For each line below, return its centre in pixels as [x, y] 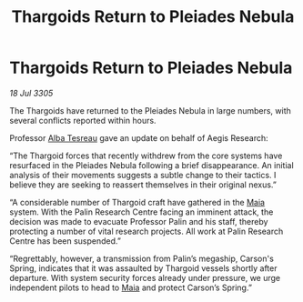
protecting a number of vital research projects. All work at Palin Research [146, 231]
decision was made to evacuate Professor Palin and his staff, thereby [139, 221]
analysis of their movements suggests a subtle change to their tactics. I [143, 175]
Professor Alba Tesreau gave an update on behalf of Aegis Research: [139, 137]
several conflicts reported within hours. [83, 120]
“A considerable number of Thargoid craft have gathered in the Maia [137, 202]
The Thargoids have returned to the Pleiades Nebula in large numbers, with [150, 110]
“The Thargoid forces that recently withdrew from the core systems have [146, 156]
